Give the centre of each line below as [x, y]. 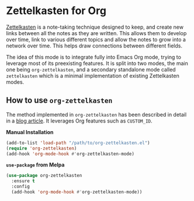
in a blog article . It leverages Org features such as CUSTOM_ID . [79, 121]
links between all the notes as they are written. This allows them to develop [96, 33]
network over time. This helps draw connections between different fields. [94, 46]
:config [21, 187]
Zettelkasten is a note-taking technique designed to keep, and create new [95, 27]
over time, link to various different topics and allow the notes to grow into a [96, 39]
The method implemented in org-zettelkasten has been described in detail [96, 114]
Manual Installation [30, 132]
